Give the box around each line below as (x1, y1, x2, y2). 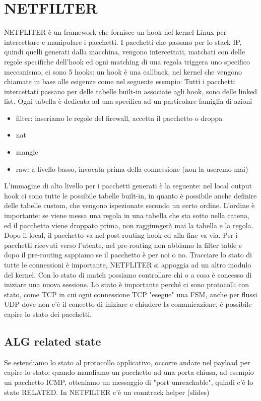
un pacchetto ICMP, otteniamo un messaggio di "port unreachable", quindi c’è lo (4, 376, 253, 387)
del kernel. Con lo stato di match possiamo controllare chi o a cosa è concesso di (4, 269, 252, 280)
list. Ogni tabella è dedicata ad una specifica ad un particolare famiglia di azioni (4, 96, 252, 106)
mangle (16, 147, 38, 157)
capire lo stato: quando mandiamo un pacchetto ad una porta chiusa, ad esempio (4, 367, 254, 377)
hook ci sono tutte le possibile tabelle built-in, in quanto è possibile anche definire (4, 190, 257, 201)
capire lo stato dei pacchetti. (4, 308, 92, 319)
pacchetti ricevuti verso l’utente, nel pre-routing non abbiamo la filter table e (4, 239, 242, 250)
